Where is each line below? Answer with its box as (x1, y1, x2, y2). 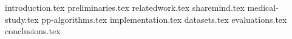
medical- (247, 1, 279, 13)
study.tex (5, 13, 39, 25)
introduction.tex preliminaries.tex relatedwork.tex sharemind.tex (5, 1, 245, 13)
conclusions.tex (5, 25, 61, 37)
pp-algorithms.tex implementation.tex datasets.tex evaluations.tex (41, 13, 287, 25)
